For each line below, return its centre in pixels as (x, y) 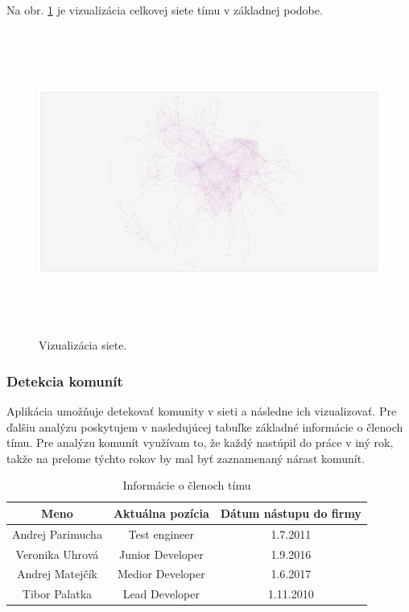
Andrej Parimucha (57, 533)
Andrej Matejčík (57, 574)
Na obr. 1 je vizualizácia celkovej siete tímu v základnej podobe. (165, 10)
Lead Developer (161, 594)
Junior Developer (161, 554)
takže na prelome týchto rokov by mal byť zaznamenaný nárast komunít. (186, 458)
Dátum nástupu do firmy (291, 513)
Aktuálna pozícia (161, 513)
